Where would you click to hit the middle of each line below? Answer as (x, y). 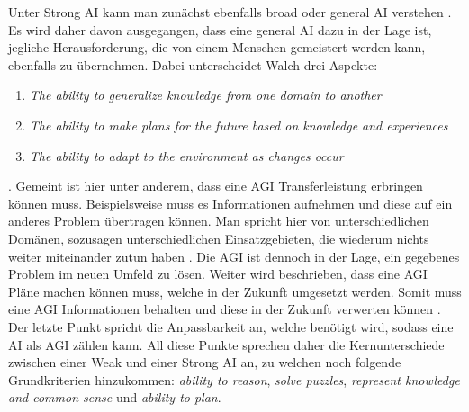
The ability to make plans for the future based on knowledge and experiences (239, 125)
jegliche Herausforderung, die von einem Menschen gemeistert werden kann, (217, 47)
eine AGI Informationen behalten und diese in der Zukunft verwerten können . (225, 309)
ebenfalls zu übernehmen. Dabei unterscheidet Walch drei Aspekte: (193, 64)
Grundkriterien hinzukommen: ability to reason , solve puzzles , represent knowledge (234, 379)
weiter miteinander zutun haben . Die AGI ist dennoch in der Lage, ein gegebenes (234, 256)
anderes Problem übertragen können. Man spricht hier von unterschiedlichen (219, 221)
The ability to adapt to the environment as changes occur (186, 155)
